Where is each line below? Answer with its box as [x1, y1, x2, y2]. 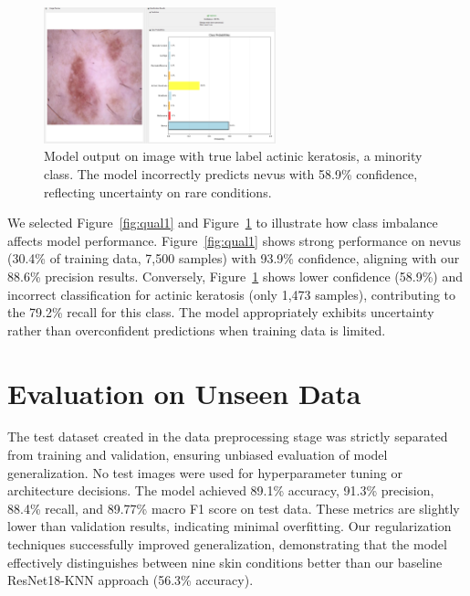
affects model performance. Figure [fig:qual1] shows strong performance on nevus [7, 230, 462, 250]
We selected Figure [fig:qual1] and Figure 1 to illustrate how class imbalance [7, 213, 438, 232]
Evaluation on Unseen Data [7, 374, 361, 411]
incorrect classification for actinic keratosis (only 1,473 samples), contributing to [7, 284, 456, 303]
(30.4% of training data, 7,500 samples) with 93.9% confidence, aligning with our [7, 249, 460, 268]
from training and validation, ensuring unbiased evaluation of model [7, 445, 388, 464]
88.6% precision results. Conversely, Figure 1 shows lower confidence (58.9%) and [7, 266, 463, 285]
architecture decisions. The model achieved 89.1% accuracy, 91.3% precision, [7, 481, 434, 500]
